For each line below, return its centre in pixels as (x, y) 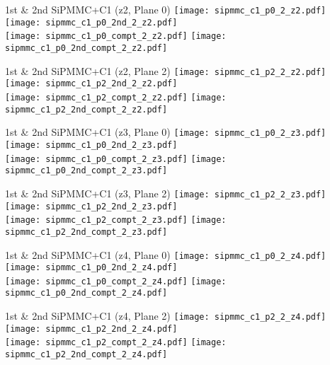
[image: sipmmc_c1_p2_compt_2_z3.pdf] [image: (116, 220)
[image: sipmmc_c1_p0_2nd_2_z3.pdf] (91, 145)
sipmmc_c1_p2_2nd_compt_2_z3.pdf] (86, 232)
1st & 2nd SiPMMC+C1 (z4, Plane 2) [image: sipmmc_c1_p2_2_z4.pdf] (166, 316)
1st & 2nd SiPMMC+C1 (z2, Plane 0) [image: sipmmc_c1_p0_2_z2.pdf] (166, 9)
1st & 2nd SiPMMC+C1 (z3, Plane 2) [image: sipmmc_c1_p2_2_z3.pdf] (166, 193)
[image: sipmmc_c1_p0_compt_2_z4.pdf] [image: (116, 281)
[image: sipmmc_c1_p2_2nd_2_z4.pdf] (91, 329)
